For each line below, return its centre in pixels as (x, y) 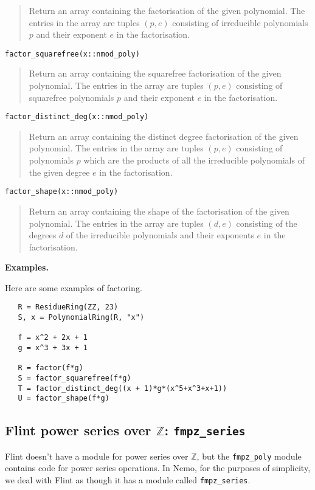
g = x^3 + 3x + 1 (53, 348)
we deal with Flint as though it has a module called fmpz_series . (128, 480)
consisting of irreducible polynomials (240, 22)
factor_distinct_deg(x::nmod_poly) (77, 117)
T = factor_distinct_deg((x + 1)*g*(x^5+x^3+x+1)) (123, 388)
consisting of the (267, 223)
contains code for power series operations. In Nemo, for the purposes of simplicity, (158, 468)
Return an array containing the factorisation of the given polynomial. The (167, 10)
